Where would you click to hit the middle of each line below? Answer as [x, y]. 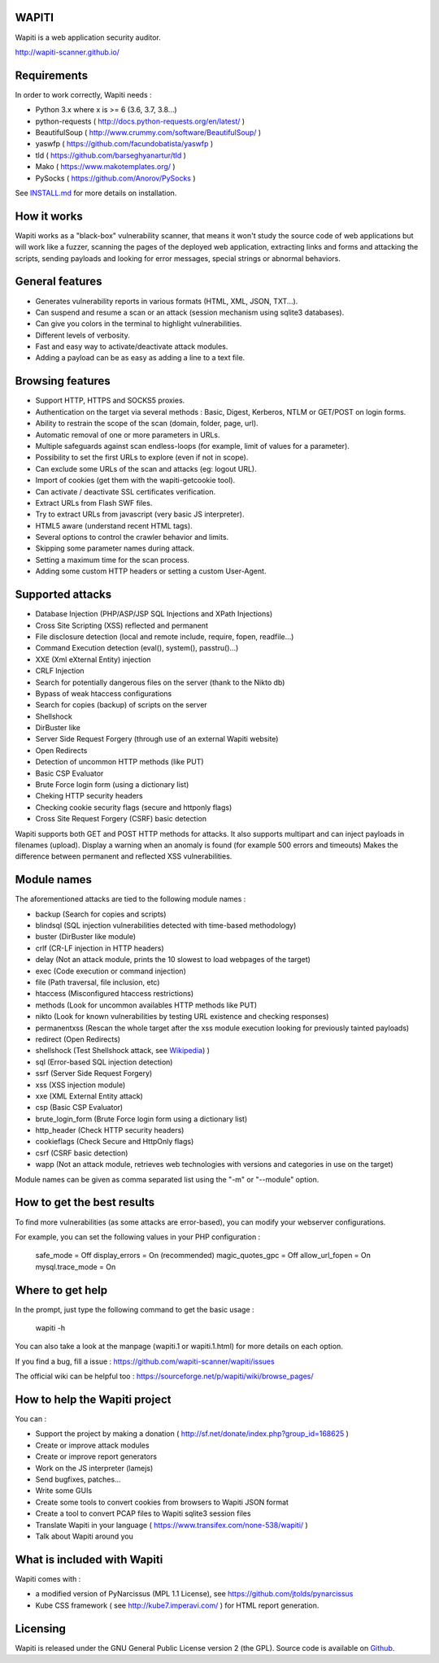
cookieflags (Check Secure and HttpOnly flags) [115, 1142]
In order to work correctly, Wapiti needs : [83, 94]
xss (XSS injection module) [80, 1085]
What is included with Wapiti [89, 1559]
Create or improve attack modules [92, 1445]
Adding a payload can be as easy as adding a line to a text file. [140, 358]
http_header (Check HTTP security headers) [110, 1130]
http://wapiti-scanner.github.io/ [67, 52]
